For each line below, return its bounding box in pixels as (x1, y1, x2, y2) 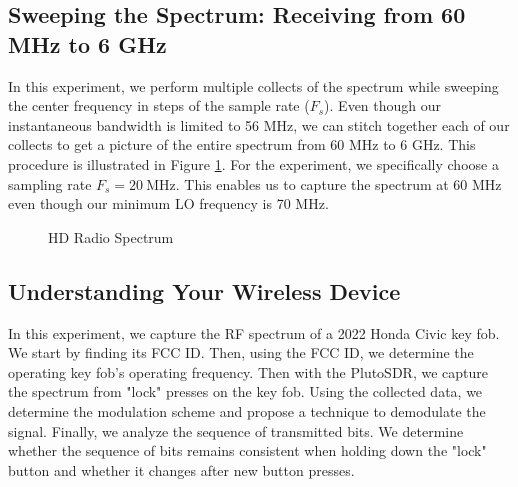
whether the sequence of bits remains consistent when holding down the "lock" (8, 440, 487, 461)
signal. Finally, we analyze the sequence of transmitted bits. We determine (8, 420, 464, 441)
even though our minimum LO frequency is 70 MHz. (8, 193, 329, 214)
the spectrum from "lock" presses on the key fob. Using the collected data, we (8, 381, 483, 402)
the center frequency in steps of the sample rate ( (8, 95, 310, 116)
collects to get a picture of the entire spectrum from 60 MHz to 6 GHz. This (8, 134, 476, 155)
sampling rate (8, 173, 92, 194)
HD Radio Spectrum (48, 226, 174, 247)
